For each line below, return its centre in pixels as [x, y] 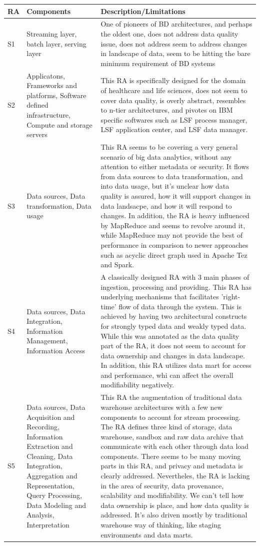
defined [37, 105]
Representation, [50, 485]
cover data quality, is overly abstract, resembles [173, 100]
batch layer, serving [56, 43]
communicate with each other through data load [175, 446]
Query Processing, [54, 495]
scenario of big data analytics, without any [166, 156]
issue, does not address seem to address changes [174, 43]
